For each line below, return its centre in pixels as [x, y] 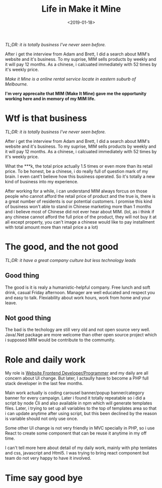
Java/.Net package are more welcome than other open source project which [81, 335]
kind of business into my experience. [42, 181]
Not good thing [28, 318]
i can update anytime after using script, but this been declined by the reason [81, 414]
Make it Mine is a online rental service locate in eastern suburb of [71, 79]
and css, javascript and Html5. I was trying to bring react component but [77, 453]
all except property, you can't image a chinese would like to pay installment [80, 222]
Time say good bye [44, 478]
